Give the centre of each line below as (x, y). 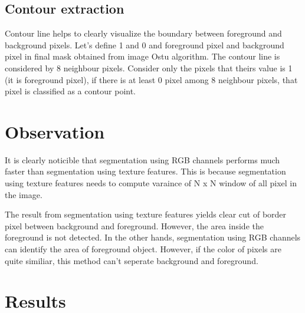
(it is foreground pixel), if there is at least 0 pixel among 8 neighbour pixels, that (151, 79)
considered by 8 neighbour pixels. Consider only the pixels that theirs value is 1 (149, 67)
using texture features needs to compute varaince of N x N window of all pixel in (151, 183)
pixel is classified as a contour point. (70, 91)
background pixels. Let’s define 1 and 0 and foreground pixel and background (145, 45)
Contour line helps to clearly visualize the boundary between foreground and (143, 33)
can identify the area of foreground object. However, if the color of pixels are (143, 249)
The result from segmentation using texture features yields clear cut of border (146, 214)
